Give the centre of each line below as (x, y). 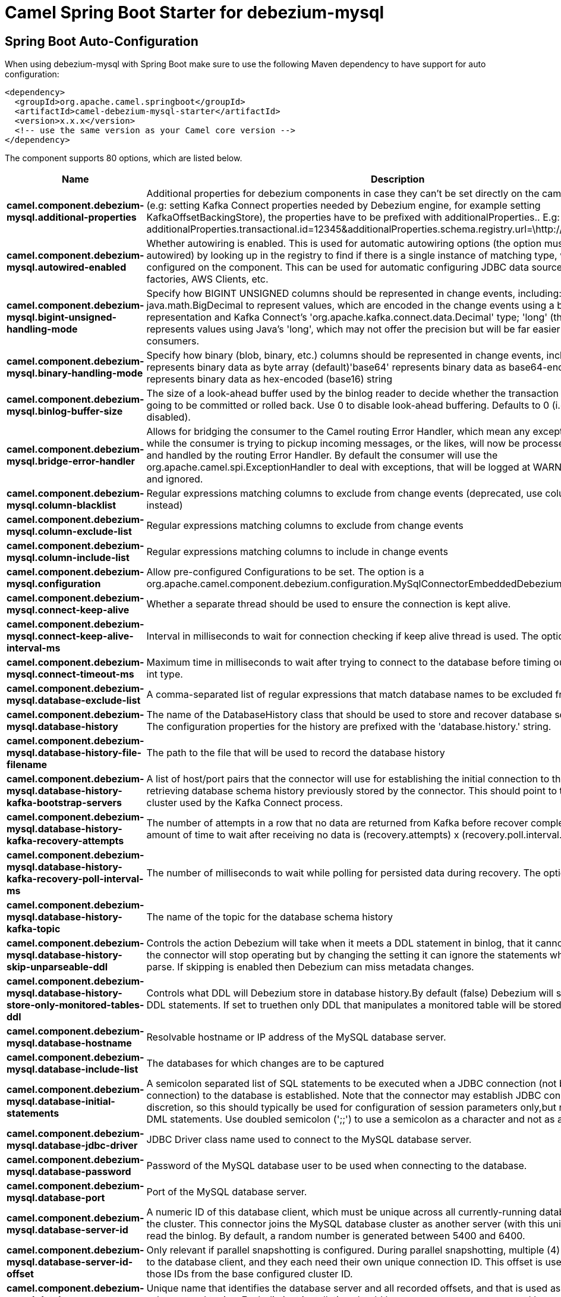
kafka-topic (34, 929)
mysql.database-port (56, 1198)
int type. (165, 674)
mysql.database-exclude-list (74, 701)
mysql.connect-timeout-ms (70, 674)
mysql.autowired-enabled (67, 267)
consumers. (173, 341)
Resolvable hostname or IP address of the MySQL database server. (296, 1037)
